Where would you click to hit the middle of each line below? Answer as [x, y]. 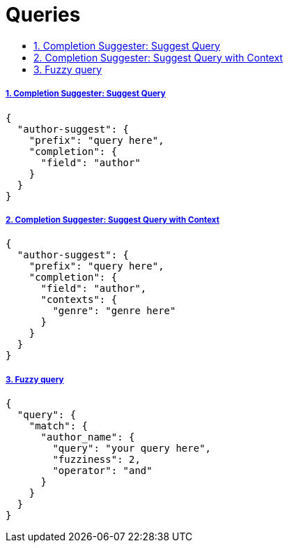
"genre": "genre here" [114, 311]
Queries [43, 15]
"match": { [58, 426]
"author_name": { [88, 437]
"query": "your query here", [132, 449]
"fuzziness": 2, [96, 460]
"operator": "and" [102, 471]
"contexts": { [79, 300]
